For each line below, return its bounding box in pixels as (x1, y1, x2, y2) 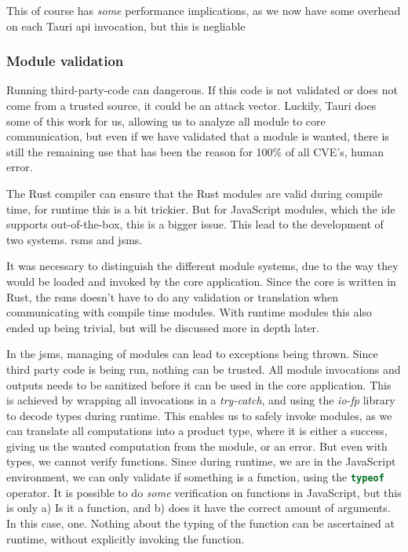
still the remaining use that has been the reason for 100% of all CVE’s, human (6, 143, 384, 159)
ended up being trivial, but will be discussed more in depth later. (6, 319, 319, 335)
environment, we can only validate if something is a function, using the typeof (6, 469, 384, 485)
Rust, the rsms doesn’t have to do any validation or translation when (6, 288, 339, 305)
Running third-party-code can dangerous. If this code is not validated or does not (6, 82, 398, 98)
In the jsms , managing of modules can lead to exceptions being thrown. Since (6, 345, 378, 362)
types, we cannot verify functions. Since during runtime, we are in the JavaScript (6, 453, 396, 470)
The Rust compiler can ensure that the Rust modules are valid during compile (6, 185, 383, 201)
